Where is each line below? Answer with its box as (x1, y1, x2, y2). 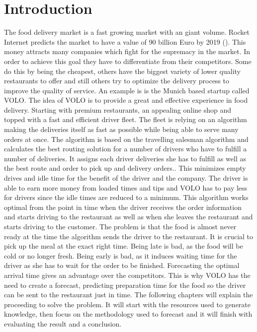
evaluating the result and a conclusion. (4, 318, 122, 329)
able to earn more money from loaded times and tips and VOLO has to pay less (4, 182, 248, 193)
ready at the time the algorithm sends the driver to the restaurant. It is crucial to (4, 231, 254, 241)
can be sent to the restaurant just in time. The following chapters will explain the (4, 289, 253, 300)
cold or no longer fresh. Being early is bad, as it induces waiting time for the (4, 250, 237, 261)
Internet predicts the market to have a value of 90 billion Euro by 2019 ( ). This (4, 36, 246, 47)
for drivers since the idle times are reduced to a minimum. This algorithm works (4, 192, 249, 202)
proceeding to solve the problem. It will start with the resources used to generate (4, 299, 251, 309)
